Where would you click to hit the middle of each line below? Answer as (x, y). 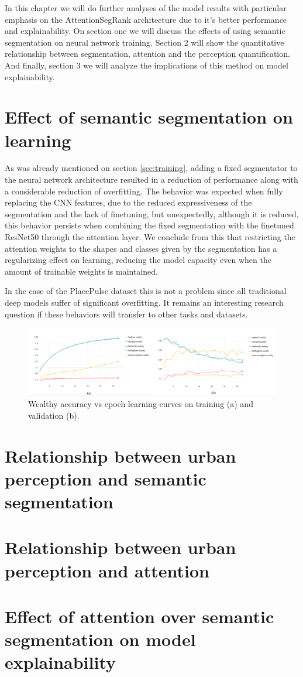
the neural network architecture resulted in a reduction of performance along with (151, 179)
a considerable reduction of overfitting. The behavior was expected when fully (144, 191)
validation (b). (54, 415)
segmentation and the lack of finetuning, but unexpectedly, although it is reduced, (152, 213)
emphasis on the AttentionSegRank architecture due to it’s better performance (146, 19)
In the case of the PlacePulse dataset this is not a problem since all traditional (146, 291)
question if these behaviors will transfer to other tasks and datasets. (126, 314)
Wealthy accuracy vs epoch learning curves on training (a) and (141, 404)
